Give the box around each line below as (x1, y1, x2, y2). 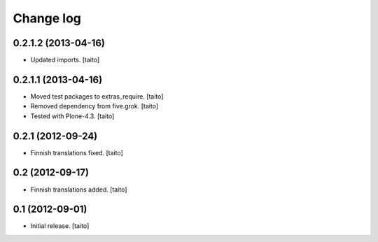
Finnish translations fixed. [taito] (30, 148, 124, 157)
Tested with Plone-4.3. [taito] (30, 112, 115, 120)
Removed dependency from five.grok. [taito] (30, 102, 159, 111)
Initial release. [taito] (30, 222, 90, 230)
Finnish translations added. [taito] (30, 185, 127, 194)
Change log (13, 10, 82, 26)
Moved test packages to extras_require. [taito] (30, 92, 164, 101)
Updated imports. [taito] (30, 56, 100, 64)
